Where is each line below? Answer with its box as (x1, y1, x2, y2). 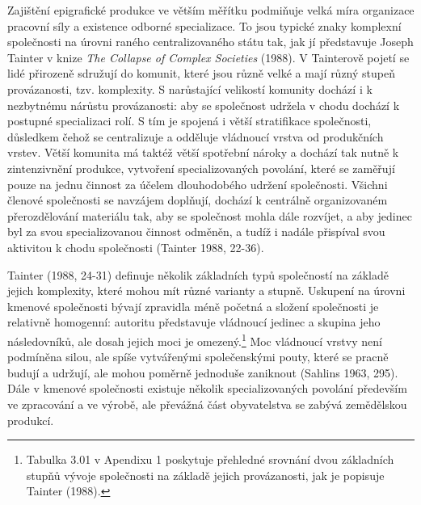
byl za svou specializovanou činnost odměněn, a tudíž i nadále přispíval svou (7, 223, 385, 240)
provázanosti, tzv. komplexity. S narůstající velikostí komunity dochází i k (7, 80, 373, 97)
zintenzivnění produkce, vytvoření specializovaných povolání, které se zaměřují (7, 159, 395, 176)
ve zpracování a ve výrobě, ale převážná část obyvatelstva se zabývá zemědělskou (7, 395, 407, 412)
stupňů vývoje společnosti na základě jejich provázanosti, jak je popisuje (26, 466, 385, 483)
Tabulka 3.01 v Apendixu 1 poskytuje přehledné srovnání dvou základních (26, 451, 394, 468)
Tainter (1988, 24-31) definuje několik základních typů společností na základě (7, 266, 389, 283)
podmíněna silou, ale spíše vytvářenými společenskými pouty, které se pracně (7, 348, 389, 365)
